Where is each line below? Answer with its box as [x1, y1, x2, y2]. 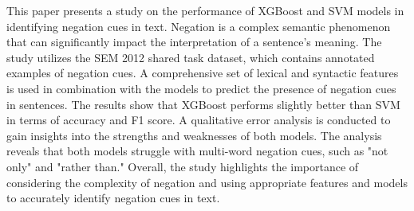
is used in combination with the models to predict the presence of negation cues [6, 80, 396, 96]
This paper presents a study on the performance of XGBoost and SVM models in [6, 2, 404, 18]
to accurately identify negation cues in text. [6, 190, 220, 206]
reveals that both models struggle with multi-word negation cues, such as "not [6, 143, 388, 159]
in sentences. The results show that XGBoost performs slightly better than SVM [6, 96, 400, 112]
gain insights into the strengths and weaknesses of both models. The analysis [6, 127, 382, 143]
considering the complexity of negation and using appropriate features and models [6, 174, 408, 190]
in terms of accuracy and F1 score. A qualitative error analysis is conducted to [6, 111, 391, 128]
